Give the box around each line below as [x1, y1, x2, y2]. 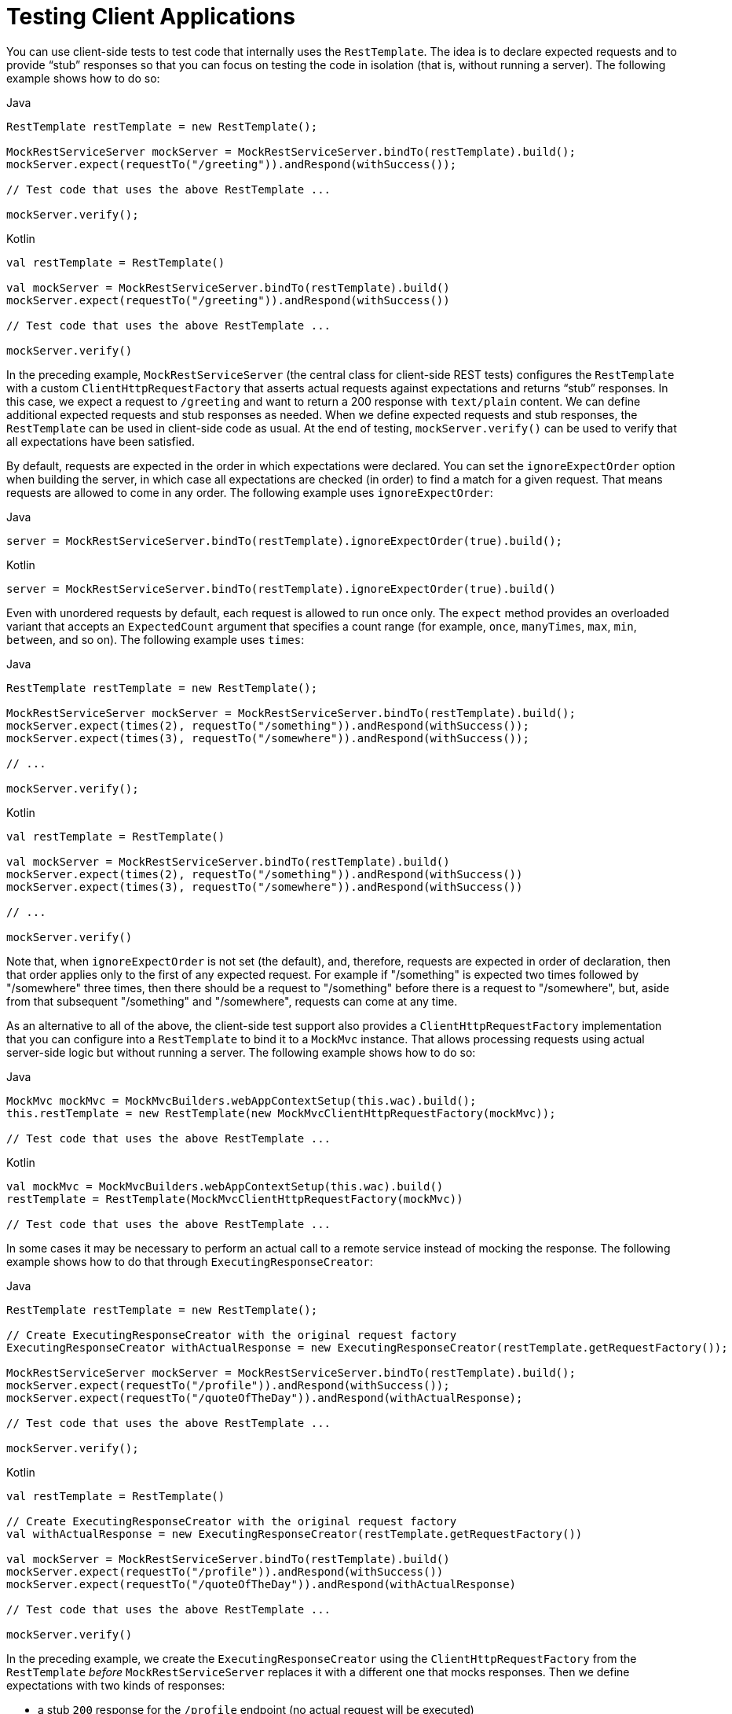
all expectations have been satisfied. [6, 434, 195, 448]
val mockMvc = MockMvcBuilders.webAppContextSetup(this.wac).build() [6, 1179, 444, 1193]
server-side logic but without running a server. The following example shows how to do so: [6, 1045, 476, 1059]
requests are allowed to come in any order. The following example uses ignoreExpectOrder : [6, 485, 493, 499]
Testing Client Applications [6, 3, 295, 30]
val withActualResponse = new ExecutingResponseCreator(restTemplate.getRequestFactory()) [6, 1527, 583, 1540]
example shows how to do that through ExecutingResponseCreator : [6, 1254, 373, 1268]
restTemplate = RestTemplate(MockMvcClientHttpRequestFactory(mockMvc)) [6, 1192, 463, 1205]
